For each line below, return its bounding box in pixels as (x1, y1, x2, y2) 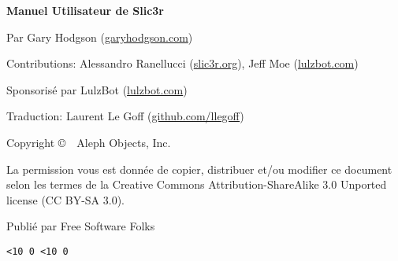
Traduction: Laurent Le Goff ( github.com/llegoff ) (6, 108, 244, 124)
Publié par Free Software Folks (6, 218, 155, 234)
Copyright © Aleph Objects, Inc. (6, 134, 171, 150)
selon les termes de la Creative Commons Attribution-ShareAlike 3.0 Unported (6, 176, 387, 193)
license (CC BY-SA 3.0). (6, 191, 125, 208)
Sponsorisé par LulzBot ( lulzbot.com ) (6, 81, 188, 97)
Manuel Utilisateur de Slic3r (6, 2, 164, 18)
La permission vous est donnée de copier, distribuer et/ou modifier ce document (6, 160, 392, 177)
